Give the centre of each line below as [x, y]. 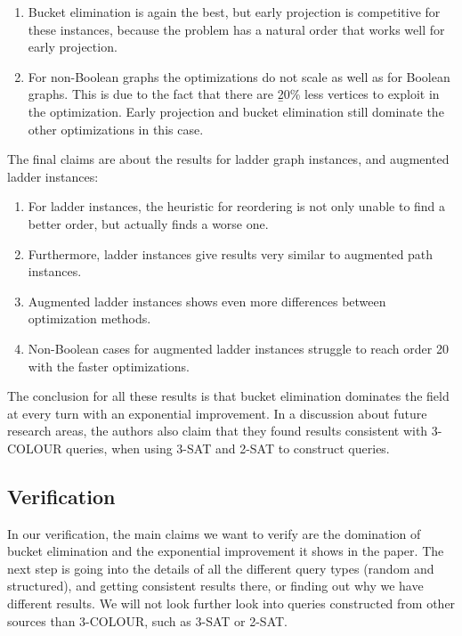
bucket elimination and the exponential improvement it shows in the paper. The [226, 551]
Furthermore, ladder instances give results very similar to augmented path [231, 253]
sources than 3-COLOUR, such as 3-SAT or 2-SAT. [147, 620]
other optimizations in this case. [116, 129]
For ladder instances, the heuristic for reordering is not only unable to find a [237, 206]
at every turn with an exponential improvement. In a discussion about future [217, 413]
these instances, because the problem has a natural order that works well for [236, 29]
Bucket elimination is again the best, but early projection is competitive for [234, 12]
